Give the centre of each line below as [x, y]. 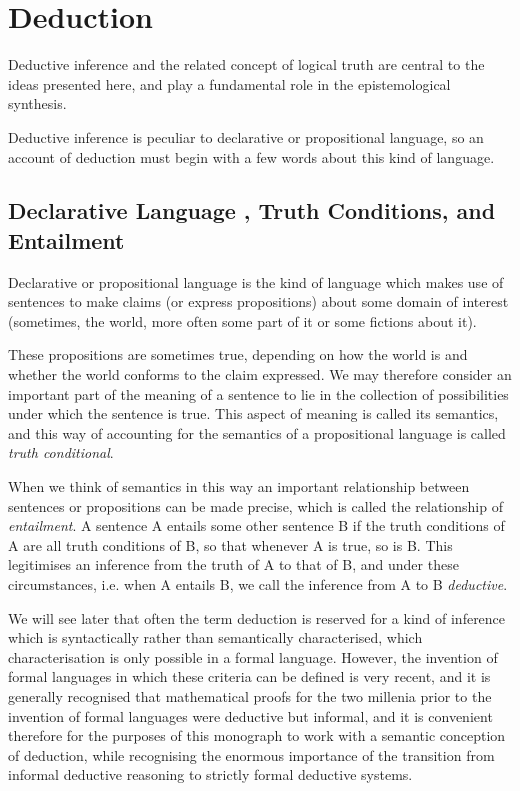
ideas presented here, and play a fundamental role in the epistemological [229, 83]
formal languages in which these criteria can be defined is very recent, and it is [249, 676]
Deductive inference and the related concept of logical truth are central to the [246, 64]
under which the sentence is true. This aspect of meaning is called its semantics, [253, 413]
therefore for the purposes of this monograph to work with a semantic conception [257, 735]
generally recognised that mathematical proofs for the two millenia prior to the [250, 695]
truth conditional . [61, 452]
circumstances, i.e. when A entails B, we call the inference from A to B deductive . [258, 584]
